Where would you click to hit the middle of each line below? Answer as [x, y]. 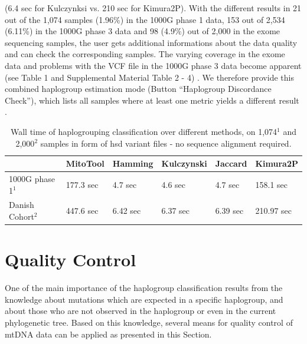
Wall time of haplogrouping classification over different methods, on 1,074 [144, 131]
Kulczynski [184, 163]
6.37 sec [176, 211]
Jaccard [231, 163]
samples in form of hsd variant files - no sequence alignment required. [166, 143]
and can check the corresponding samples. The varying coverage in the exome [145, 54]
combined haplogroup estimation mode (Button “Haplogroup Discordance [138, 89]
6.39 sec [229, 211]
